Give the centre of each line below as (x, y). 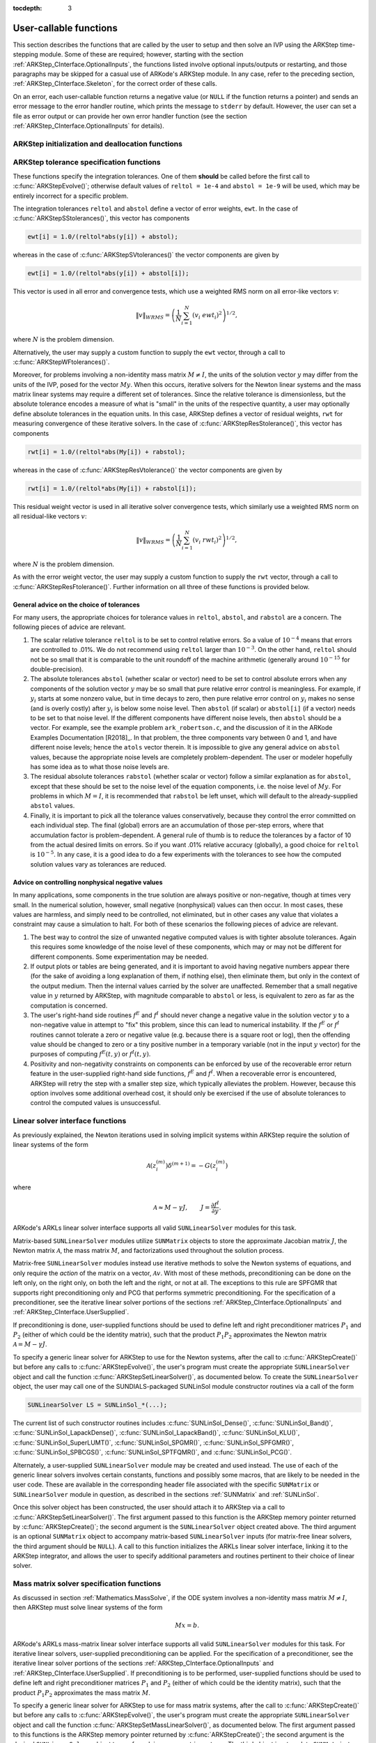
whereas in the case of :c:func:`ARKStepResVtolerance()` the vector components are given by (148, 470)
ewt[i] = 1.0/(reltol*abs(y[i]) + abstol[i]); (108, 273)
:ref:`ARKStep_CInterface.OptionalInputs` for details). (88, 126)
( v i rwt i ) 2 (207, 540)
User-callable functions (65, 28)
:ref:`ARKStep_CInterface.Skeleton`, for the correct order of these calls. (115, 84)
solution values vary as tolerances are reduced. (99, 864)
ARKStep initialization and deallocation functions (97, 144)
